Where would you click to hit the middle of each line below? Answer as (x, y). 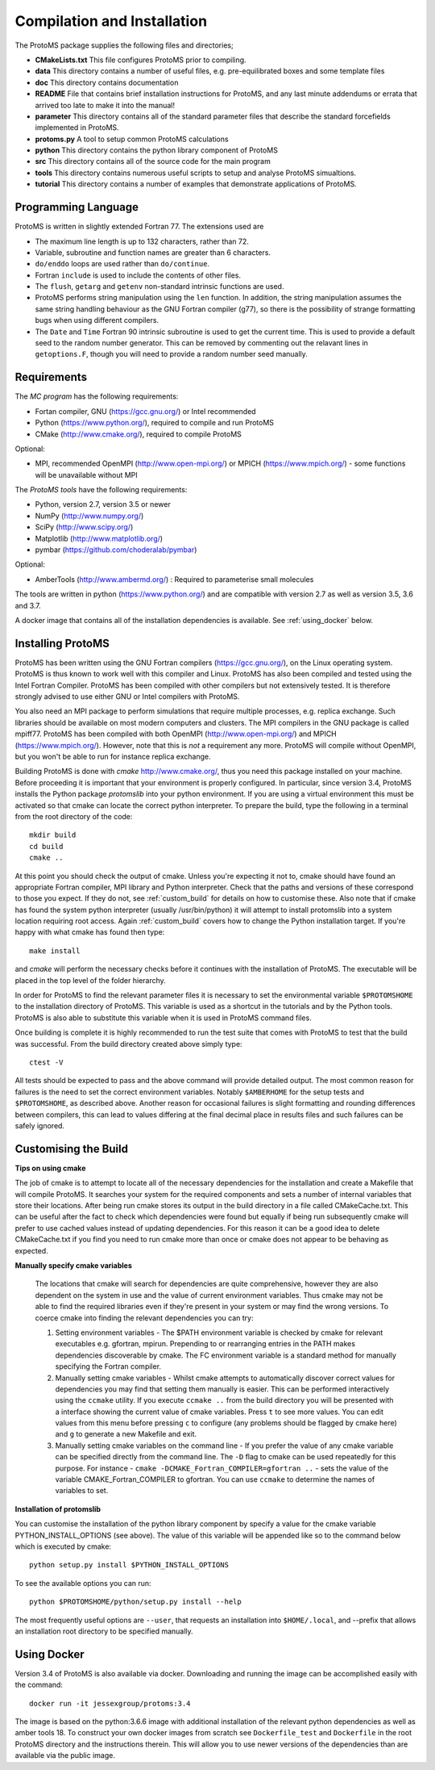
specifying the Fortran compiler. (108, 1366)
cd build (46, 846)
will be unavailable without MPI (87, 475)
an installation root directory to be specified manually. (104, 1631)
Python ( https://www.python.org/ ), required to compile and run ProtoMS (154, 423)
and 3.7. (28, 605)
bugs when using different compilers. (97, 320)
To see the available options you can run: (83, 1583)
